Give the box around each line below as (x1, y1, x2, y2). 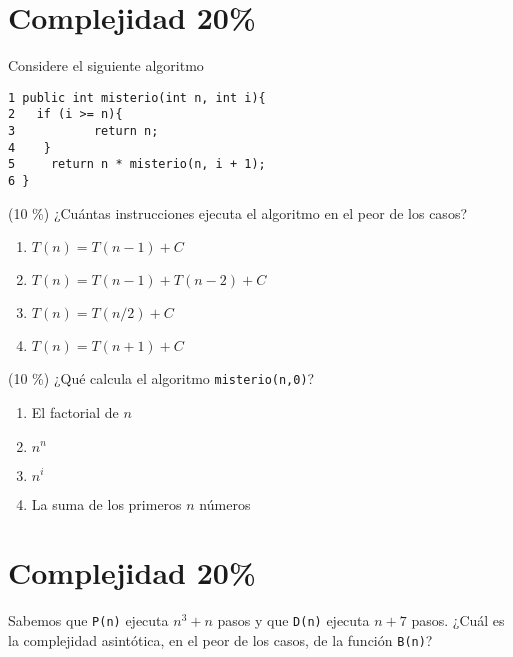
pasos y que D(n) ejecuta (217, 610, 370, 631)
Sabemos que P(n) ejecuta (8, 610, 169, 631)
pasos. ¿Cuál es (411, 610, 505, 631)
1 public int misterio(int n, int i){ (8, 90, 266, 105)
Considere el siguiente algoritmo (8, 55, 204, 76)
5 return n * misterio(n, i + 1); (8, 157, 266, 172)
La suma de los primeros (31, 493, 182, 514)
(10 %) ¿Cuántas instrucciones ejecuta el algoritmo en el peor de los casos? (8, 202, 468, 223)
